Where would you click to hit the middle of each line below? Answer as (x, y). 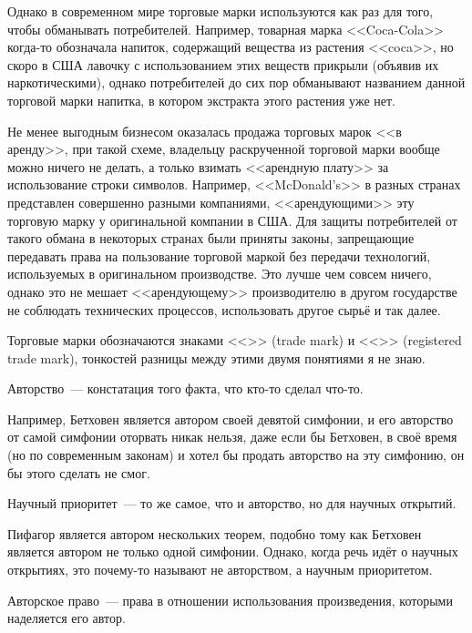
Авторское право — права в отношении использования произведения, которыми (230, 600)
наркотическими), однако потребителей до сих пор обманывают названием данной (236, 82)
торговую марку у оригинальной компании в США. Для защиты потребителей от (232, 220)
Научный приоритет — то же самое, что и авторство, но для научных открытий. (232, 503)
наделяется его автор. (67, 618)
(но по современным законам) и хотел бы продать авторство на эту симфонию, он (236, 455)
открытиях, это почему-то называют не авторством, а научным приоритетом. (220, 570)
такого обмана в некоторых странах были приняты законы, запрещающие (211, 238)
